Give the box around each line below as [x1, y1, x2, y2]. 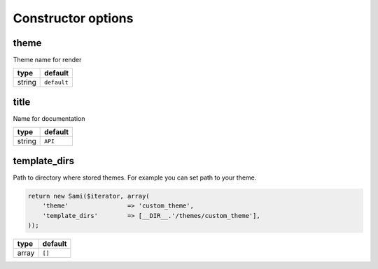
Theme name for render [13, 56, 82, 64]
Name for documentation [13, 114, 85, 122]
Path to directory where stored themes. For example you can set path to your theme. [13, 173, 257, 182]
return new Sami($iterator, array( [27, 192, 150, 200]
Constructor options [13, 10, 134, 26]
